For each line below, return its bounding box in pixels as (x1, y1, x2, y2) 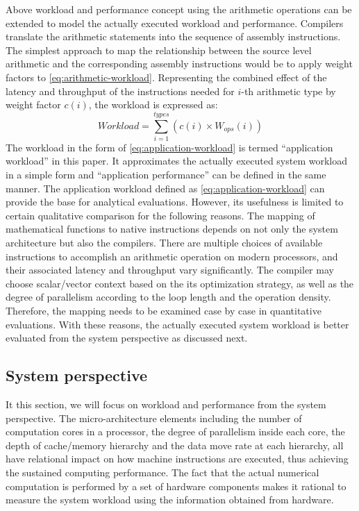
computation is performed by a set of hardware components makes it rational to (6, 478, 347, 493)
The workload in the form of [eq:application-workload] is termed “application (6, 140, 333, 154)
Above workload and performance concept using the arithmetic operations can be (6, 2, 352, 16)
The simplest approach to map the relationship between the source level (6, 42, 312, 57)
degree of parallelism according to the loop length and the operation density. (6, 290, 331, 304)
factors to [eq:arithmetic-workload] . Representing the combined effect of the (6, 69, 327, 84)
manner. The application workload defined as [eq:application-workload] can (6, 181, 325, 195)
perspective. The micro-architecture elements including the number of (6, 410, 302, 425)
